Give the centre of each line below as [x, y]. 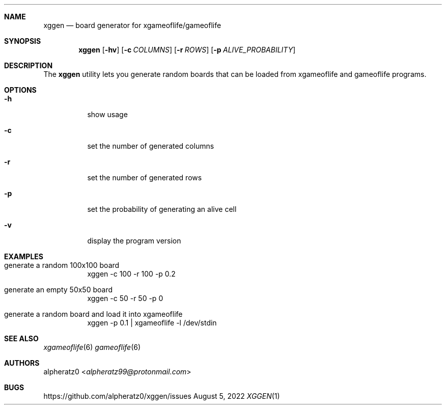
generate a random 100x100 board [62, 265]
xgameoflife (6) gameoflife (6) [92, 347]
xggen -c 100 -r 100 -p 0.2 [131, 274]
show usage [107, 114]
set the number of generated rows [145, 178]
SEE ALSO [21, 338]
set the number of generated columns [151, 146]
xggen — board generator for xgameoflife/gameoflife [132, 25]
